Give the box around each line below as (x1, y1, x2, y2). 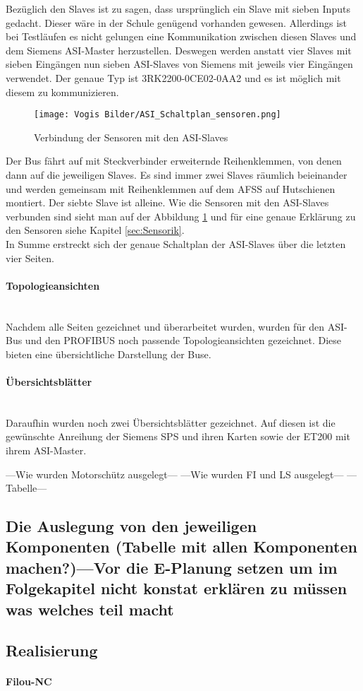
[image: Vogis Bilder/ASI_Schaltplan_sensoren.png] (34, 110, 281, 120)
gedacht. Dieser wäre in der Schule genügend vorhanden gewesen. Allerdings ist (6, 15, 347, 30)
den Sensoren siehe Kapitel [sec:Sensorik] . (6, 223, 185, 237)
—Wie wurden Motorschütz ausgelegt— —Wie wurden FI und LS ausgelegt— (6, 466, 344, 481)
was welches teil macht (6, 598, 174, 620)
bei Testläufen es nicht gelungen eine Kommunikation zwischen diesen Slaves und (6, 29, 357, 44)
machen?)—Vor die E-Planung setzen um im (6, 556, 338, 578)
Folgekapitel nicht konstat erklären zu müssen (6, 577, 347, 599)
